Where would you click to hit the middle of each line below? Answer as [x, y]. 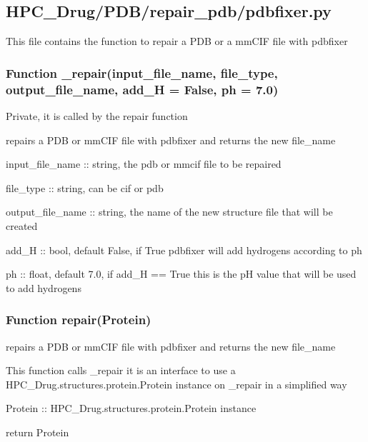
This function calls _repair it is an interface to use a [121, 370]
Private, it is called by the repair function [97, 115]
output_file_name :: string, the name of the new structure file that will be [169, 212]
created [22, 225]
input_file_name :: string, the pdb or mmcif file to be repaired [144, 164]
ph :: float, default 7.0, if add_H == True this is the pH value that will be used [181, 274]
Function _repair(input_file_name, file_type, [142, 72]
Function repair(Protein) [79, 320]
